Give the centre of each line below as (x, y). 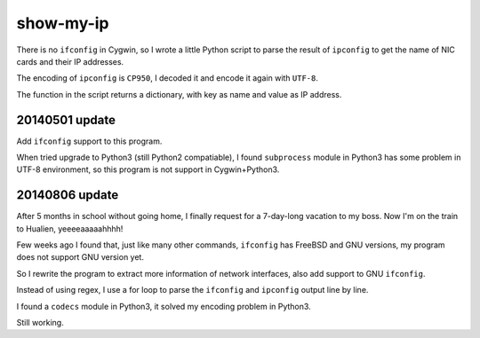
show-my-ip (63, 23)
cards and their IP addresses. (70, 61)
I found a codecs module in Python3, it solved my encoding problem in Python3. (164, 306)
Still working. (40, 323)
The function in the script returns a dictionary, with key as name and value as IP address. (179, 94)
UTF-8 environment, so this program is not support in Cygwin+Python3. (148, 169)
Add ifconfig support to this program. (89, 141)
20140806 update (68, 195)
